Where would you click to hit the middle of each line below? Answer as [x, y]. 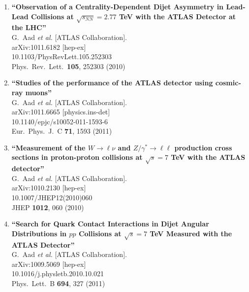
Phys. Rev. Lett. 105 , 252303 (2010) [68, 66]
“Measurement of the [48, 147]
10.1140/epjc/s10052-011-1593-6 [60, 121]
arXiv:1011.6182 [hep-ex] [49, 47]
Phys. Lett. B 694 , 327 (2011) [58, 283]
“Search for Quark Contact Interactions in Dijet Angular [110, 224]
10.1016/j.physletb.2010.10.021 [58, 274]
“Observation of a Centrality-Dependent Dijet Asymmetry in [118, 6]
